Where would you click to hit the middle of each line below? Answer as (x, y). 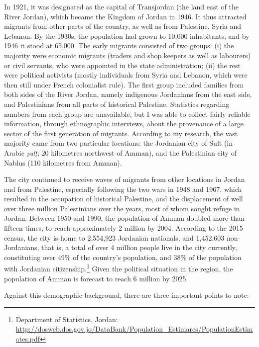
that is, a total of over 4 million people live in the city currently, (139, 247)
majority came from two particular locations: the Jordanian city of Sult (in (119, 143)
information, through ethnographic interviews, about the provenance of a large (124, 124)
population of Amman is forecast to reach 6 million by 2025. (96, 278)
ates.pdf (28, 339)
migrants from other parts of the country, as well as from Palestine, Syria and (123, 26)
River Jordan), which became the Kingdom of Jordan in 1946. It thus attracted (125, 16)
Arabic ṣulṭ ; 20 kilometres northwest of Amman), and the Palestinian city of (120, 152)
